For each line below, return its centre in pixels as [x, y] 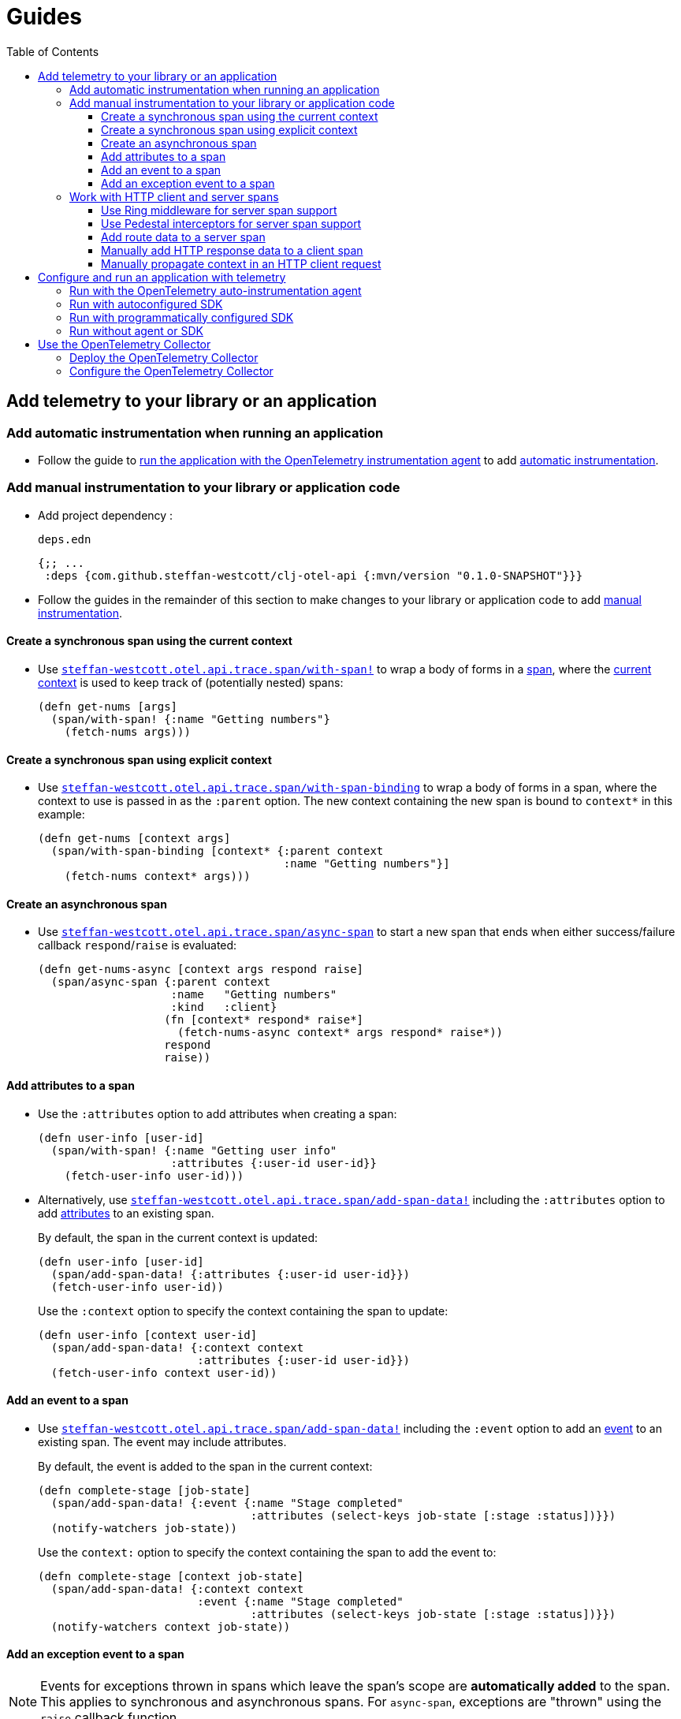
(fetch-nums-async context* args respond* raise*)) [340, 1033]
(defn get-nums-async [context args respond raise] [201, 970]
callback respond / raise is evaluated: [138, 945]
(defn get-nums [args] [108, 706]
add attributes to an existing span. [126, 1213]
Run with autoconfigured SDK [146, 304]
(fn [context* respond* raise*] [264, 1020]
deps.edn [65, 539]
